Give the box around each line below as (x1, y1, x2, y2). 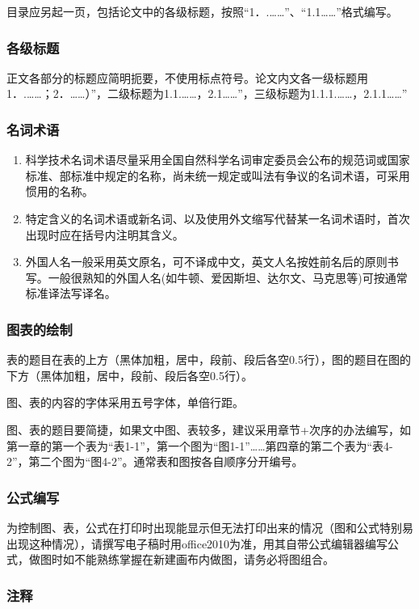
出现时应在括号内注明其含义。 (25, 226, 184, 243)
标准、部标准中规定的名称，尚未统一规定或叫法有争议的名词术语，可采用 (25, 167, 410, 184)
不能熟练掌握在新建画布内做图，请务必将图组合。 (73, 551, 334, 568)
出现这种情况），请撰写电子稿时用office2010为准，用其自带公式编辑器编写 (6, 535, 388, 552)
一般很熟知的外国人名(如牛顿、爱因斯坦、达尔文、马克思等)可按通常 (48, 269, 408, 285)
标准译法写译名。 (25, 285, 116, 302)
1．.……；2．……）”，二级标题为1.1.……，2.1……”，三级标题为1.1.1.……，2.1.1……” (6, 85, 408, 102)
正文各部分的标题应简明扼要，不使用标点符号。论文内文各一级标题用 (6, 69, 368, 86)
